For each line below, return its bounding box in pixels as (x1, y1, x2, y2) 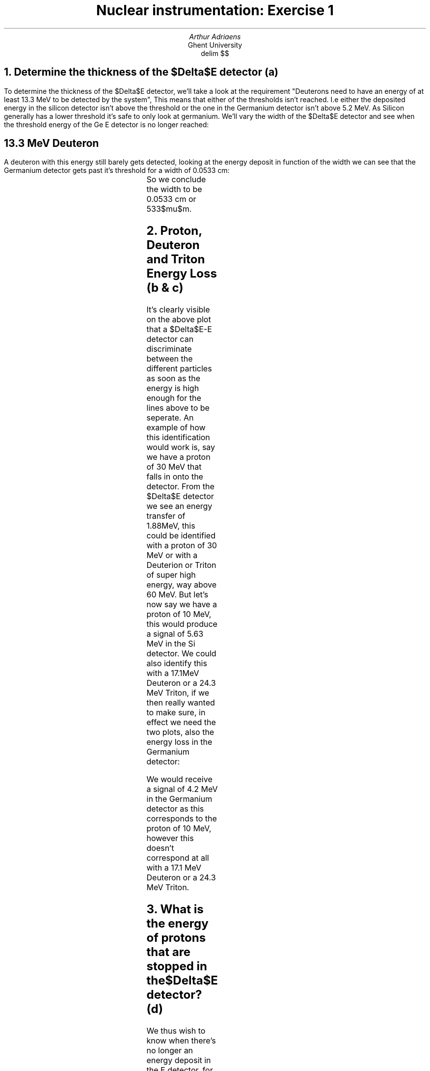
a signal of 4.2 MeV (146, 784, 218, 794)
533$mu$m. (146, 204, 192, 214)
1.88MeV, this (146, 521, 195, 531)
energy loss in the (146, 737, 213, 747)
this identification (146, 432, 210, 443)
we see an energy (146, 501, 213, 511)
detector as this (146, 804, 204, 814)
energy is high (146, 383, 199, 394)
